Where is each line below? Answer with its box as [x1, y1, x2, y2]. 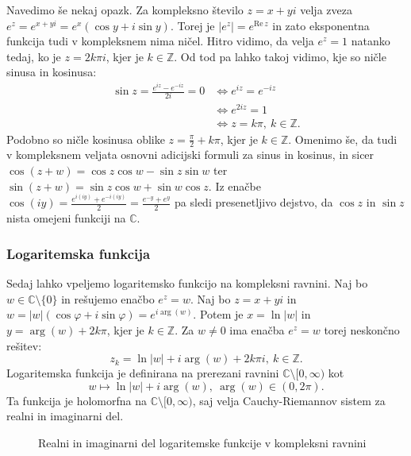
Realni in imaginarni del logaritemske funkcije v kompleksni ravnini [38, 434, 367, 450]
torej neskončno [324, 321, 400, 338]
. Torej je [170, 17, 215, 33]
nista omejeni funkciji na [6, 210, 126, 226]
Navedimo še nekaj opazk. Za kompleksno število [6, 2, 244, 17]
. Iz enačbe [208, 177, 261, 194]
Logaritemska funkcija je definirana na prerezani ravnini [6, 365, 279, 381]
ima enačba [229, 321, 285, 338]
